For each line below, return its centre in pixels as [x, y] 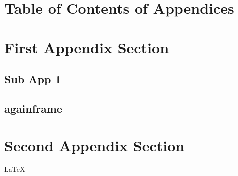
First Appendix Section [87, 47]
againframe [33, 108]
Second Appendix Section [94, 145]
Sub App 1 [33, 79]
